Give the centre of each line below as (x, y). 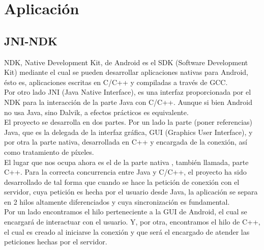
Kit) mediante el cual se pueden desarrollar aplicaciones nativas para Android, (126, 72)
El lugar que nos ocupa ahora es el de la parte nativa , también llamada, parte (126, 162)
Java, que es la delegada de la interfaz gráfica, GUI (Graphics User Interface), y (128, 132)
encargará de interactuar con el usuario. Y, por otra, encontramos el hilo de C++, (132, 222)
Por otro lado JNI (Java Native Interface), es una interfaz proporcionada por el (128, 92)
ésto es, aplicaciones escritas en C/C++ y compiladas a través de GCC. (116, 82)
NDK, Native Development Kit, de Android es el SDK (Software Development (126, 62)
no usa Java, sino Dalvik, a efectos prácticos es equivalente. (96, 112)
